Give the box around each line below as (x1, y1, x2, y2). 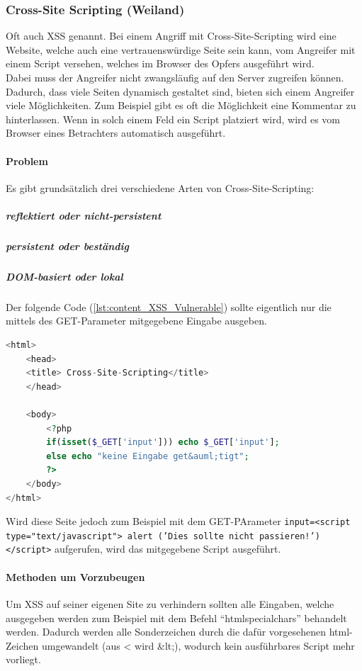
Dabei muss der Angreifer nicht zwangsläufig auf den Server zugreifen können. (6, 70, 344, 84)
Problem (6, 153, 48, 168)
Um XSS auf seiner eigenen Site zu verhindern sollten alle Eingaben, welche (6, 596, 334, 611)
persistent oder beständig (6, 238, 130, 253)
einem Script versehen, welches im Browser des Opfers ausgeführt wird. (6, 56, 315, 71)
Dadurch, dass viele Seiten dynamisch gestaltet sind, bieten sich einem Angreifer (6, 84, 355, 98)
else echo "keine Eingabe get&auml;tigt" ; (46, 451, 249, 461)
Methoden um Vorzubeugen (6, 569, 145, 584)
